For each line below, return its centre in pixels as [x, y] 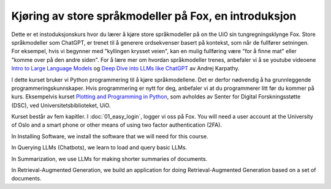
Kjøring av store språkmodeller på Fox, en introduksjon [154, 16]
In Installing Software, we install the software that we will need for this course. [110, 136]
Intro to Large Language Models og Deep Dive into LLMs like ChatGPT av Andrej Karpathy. [125, 69]
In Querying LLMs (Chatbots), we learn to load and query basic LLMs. [99, 147]
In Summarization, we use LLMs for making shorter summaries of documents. [109, 158]
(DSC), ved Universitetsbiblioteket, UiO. [61, 105]
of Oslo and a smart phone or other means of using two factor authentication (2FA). [117, 125]
